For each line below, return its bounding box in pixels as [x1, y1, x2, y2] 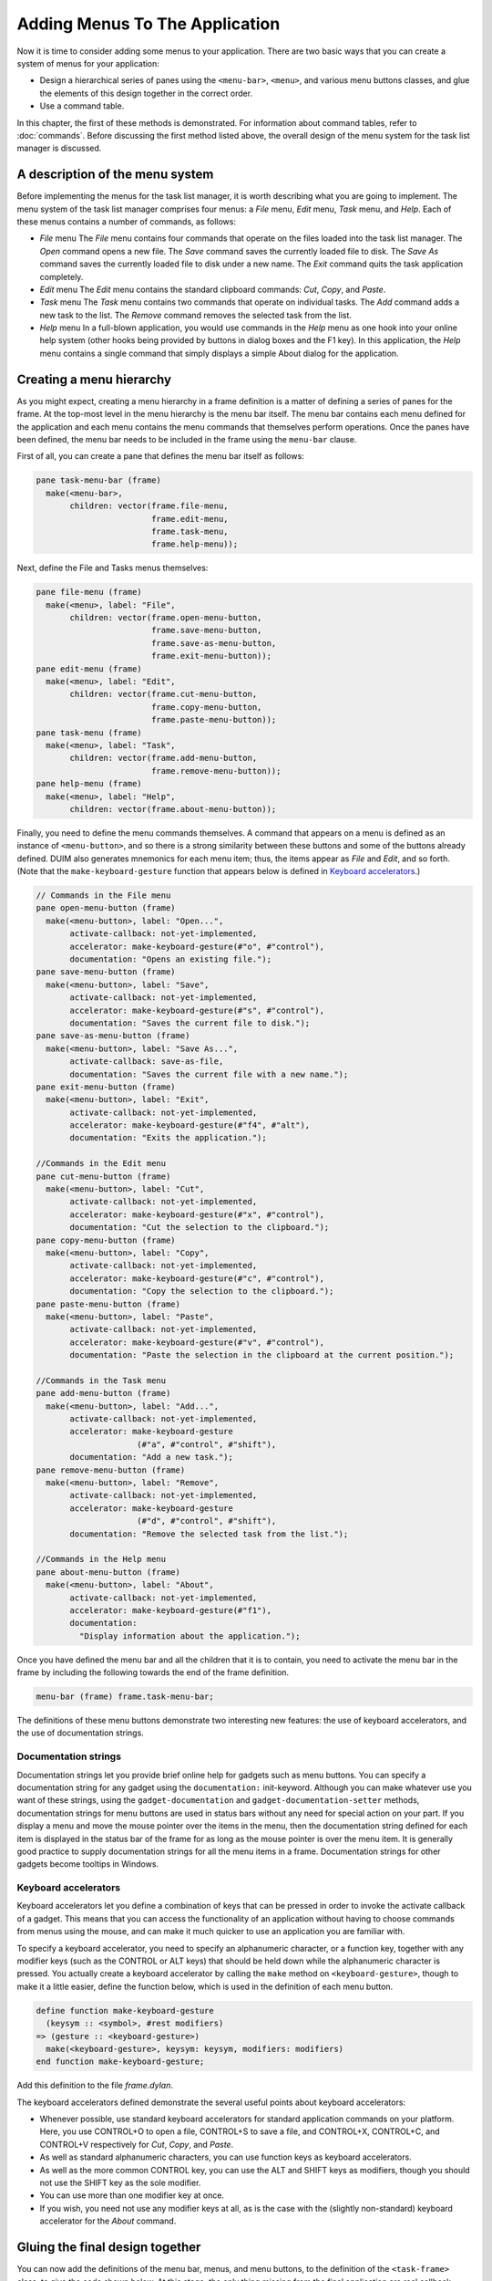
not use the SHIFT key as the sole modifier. [39, 2177, 201, 2189]
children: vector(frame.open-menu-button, [69, 612, 262, 623]
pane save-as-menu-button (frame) [36, 1031, 190, 1041]
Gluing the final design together [16, 2240, 201, 2255]
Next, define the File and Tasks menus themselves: [16, 562, 209, 574]
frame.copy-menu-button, [150, 702, 262, 712]
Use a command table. [39, 100, 125, 111]
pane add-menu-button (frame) [36, 1388, 171, 1399]
